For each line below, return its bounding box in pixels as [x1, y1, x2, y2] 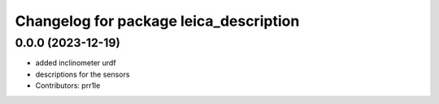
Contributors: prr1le [35, 81, 101, 90]
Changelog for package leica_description [15, 12, 300, 30]
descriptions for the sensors [35, 69, 130, 79]
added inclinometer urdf [35, 58, 117, 68]
